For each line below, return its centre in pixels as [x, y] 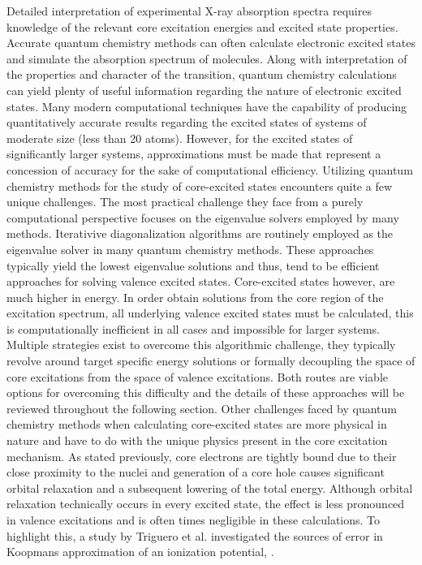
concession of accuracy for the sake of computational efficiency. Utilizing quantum [210, 169]
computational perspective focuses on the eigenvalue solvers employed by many [203, 217]
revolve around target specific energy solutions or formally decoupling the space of [211, 361]
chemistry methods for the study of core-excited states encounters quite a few [200, 185]
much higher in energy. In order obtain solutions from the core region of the [195, 297]
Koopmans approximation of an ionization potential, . [140, 552]
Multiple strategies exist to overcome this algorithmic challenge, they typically [201, 345]
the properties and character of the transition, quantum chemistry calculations [202, 74]
